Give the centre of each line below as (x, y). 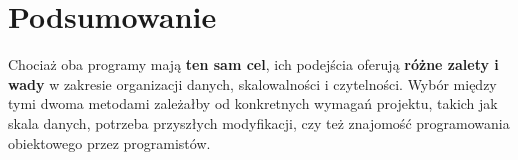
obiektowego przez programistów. (109, 142)
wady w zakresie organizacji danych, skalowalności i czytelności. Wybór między (252, 83)
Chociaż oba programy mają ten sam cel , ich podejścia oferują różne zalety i (253, 64)
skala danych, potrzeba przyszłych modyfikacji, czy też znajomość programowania (259, 122)
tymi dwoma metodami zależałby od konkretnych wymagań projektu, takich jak (253, 103)
